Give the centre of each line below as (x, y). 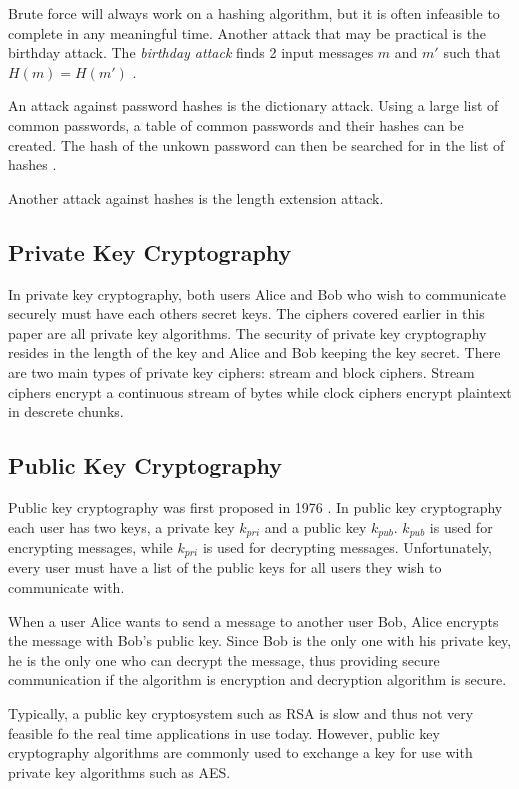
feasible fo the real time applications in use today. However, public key (224, 732)
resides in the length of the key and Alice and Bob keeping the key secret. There (254, 352)
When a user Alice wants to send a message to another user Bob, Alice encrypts (253, 620)
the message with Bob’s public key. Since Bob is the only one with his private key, (260, 640)
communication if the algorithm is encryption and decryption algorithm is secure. (257, 679)
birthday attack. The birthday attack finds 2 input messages (191, 52)
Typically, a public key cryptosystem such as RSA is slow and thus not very (241, 712)
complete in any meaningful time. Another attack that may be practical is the (247, 32)
